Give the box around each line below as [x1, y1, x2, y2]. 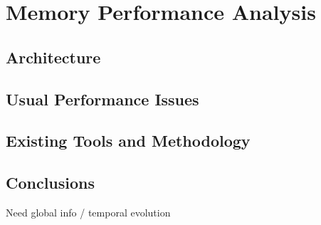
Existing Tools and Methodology [6, 130, 251, 152]
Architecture [6, 46, 101, 68]
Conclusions [6, 172, 95, 194]
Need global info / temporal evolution [6, 204, 171, 219]
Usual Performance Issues [6, 88, 199, 110]
